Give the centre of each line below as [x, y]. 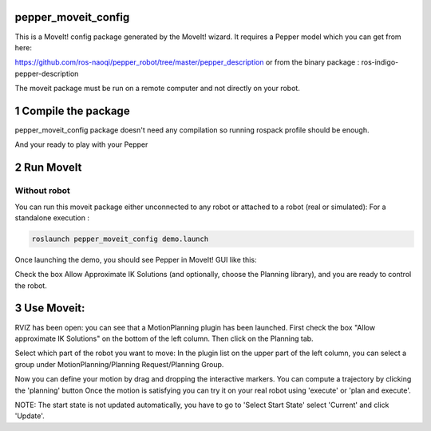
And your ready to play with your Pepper [81, 144]
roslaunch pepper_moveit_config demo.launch [120, 239]
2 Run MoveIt [48, 168]
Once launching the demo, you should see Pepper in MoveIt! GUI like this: [136, 259]
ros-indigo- [380, 62]
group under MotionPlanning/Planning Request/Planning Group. [119, 364]
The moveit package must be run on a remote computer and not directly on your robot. [158, 89]
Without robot [43, 191]
